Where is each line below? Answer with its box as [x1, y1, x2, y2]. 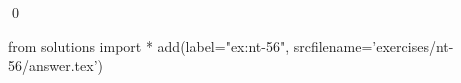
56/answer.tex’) [8, 55, 104, 76]
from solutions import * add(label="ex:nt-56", [8, 35, 290, 56]
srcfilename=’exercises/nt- [293, 35, 454, 56]
